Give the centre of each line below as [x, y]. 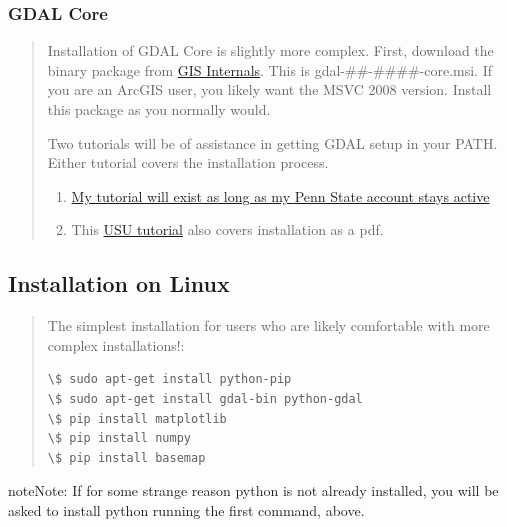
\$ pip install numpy [119, 438]
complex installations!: [116, 344]
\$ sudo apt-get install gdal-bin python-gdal [205, 398]
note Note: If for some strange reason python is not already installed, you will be [253, 490]
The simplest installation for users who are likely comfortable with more [268, 325]
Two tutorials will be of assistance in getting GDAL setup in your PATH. [272, 142]
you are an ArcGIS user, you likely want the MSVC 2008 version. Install [269, 89]
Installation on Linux [119, 283]
